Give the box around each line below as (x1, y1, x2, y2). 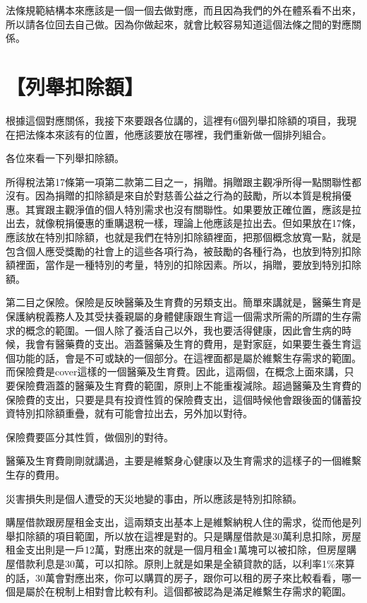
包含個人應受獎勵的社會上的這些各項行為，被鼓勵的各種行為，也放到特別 (6, 243, 342, 258)
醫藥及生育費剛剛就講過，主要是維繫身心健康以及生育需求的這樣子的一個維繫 (6, 453, 361, 468)
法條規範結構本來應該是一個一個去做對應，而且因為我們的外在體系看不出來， (6, 3, 361, 17)
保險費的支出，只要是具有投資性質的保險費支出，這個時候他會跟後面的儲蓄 (6, 392, 351, 406)
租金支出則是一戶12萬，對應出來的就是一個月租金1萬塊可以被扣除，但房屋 (6, 542, 347, 557)
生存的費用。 (6, 467, 65, 481)
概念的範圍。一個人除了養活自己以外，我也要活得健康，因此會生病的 (25, 322, 342, 337)
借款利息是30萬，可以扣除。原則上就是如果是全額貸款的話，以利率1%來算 (15, 556, 355, 570)
